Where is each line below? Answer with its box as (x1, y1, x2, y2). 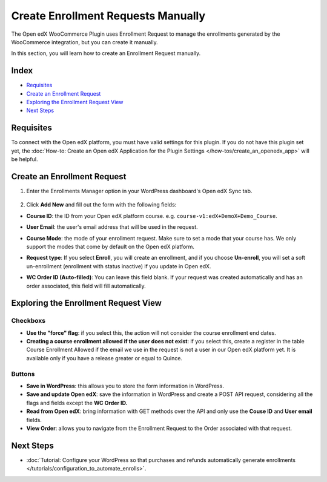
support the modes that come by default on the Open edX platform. (26, 243, 195, 250)
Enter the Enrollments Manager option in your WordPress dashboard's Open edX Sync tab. (26, 188, 253, 194)
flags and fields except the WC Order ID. (26, 399, 128, 406)
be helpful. (11, 156, 38, 163)
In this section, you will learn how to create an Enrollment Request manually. (11, 50, 201, 57)
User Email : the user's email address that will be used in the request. (26, 223, 198, 231)
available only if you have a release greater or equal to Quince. (26, 354, 183, 361)
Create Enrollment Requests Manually (11, 9, 206, 22)
